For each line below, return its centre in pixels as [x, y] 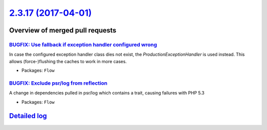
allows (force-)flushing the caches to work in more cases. [68, 61]
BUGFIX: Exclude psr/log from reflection [58, 83]
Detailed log [28, 116]
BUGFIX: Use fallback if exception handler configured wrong [83, 44]
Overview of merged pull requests [63, 30]
